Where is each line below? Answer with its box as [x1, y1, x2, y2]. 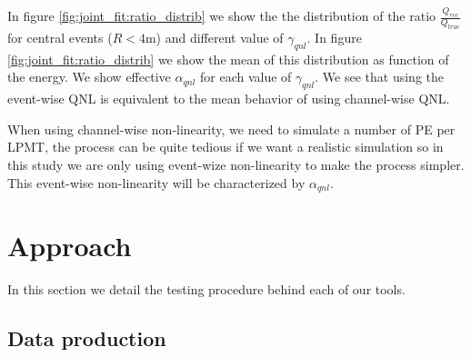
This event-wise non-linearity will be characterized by [7, 173, 306, 192]
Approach [7, 227, 132, 264]
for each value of [200, 67, 292, 86]
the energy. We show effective [7, 67, 171, 86]
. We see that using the [315, 67, 444, 86]
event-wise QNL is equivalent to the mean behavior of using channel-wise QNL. [7, 89, 450, 108]
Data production [7, 324, 166, 352]
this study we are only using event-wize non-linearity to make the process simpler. [7, 155, 465, 174]
